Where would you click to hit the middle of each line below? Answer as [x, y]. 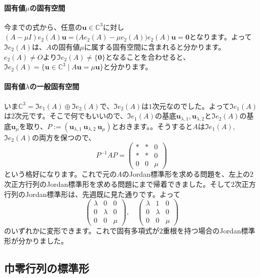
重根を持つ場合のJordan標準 [209, 231]
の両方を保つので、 [64, 137]
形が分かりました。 [36, 240]
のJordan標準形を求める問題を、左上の [186, 174]
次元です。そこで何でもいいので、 [71, 116]
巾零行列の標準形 [47, 268]
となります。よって [220, 37]
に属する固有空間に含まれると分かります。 [155, 46]
